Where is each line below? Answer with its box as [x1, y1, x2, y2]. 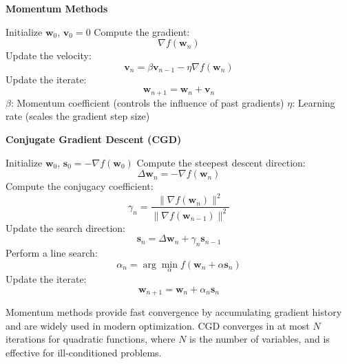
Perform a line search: [6, 246, 98, 260]
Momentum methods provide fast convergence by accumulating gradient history [6, 304, 342, 319]
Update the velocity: [6, 48, 92, 63]
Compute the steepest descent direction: [136, 155, 306, 169]
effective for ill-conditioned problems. [6, 345, 162, 359]
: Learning [292, 95, 335, 109]
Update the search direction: [6, 220, 125, 235]
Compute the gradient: [94, 24, 190, 39]
